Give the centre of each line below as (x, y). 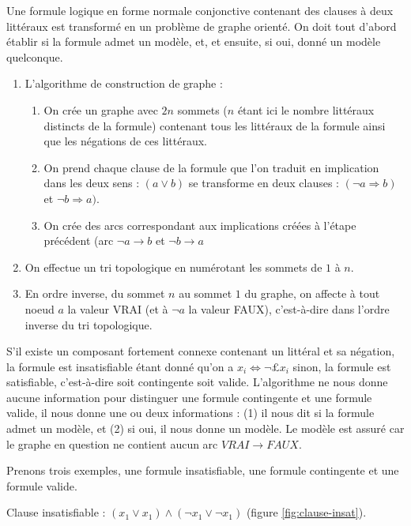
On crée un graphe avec (101, 109)
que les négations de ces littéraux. (125, 141)
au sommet (205, 293)
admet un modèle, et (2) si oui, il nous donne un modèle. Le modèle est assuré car (205, 428)
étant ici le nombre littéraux (306, 109)
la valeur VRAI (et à (118, 308)
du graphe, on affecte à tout (312, 293)
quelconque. (35, 56)
